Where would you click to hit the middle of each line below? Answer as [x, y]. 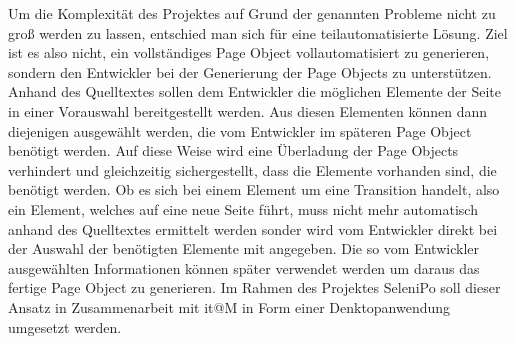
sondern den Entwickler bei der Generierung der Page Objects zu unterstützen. [250, 71]
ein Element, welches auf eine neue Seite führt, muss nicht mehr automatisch [243, 208]
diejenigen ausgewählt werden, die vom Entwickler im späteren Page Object [240, 130]
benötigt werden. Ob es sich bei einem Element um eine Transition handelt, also [254, 189]
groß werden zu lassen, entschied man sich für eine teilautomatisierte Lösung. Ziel [258, 32]
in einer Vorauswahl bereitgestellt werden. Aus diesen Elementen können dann [247, 110]
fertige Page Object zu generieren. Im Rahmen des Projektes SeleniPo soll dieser [254, 287]
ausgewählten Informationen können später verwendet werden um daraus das [244, 267]
